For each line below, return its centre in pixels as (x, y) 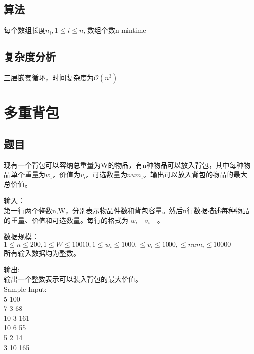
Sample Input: (25, 288)
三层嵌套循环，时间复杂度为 (49, 77)
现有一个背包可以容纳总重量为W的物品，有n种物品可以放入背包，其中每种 (124, 164)
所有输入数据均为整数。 (42, 253)
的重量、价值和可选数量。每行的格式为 (66, 220)
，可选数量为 (106, 174)
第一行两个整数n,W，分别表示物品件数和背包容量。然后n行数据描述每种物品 (127, 210)
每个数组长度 (25, 30)
